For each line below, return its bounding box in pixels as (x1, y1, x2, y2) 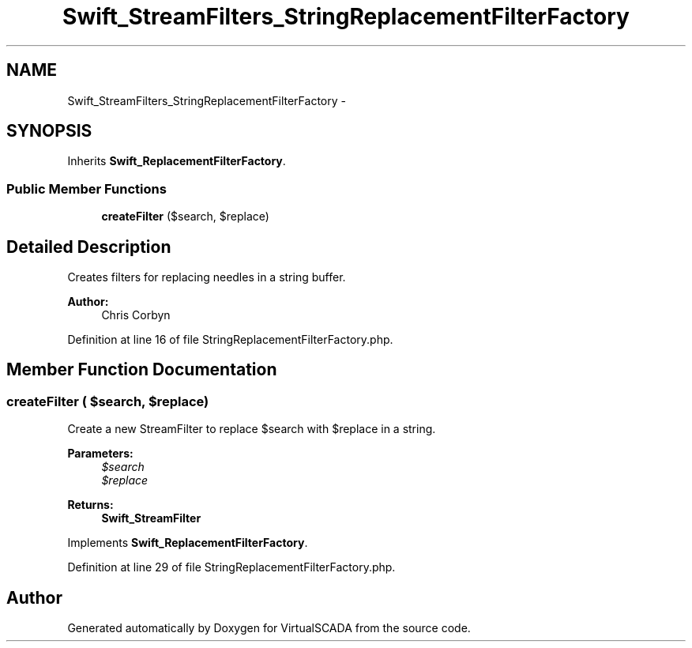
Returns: (67, 498, 114, 512)
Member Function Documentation (6, 360, 277, 380)
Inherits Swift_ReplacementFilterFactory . (67, 154, 286, 168)
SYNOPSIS (6, 121, 92, 141)
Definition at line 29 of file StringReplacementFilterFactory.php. (67, 560, 396, 575)
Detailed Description (6, 236, 171, 257)
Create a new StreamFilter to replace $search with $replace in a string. (67, 422, 436, 436)
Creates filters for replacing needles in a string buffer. (67, 270, 346, 284)
